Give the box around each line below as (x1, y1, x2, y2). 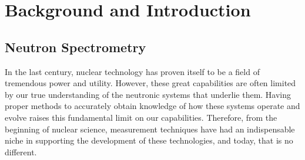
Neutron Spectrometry (5, 38, 146, 56)
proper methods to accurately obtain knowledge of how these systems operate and (5, 100, 300, 112)
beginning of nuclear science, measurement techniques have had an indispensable (5, 122, 295, 135)
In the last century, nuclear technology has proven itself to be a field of (5, 65, 260, 77)
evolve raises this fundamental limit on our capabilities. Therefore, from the (5, 111, 277, 123)
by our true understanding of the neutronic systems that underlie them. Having (5, 88, 291, 100)
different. (5, 145, 37, 158)
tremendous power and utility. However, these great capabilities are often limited (5, 77, 296, 89)
